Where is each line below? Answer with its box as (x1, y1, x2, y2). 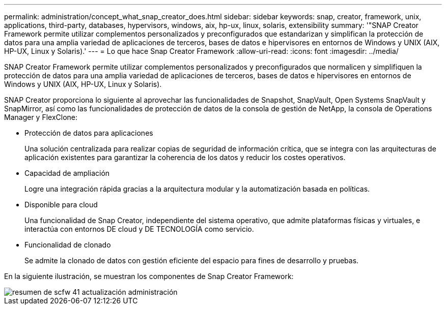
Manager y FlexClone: (4, 113, 78, 121)
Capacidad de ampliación (24, 169, 110, 177)
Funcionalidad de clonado (24, 240, 111, 249)
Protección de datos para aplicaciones (24, 129, 153, 137)
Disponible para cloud (24, 200, 98, 209)
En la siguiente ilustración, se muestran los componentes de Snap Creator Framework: (4, 272, 294, 281)
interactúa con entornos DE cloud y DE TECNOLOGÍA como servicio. (24, 225, 254, 233)
